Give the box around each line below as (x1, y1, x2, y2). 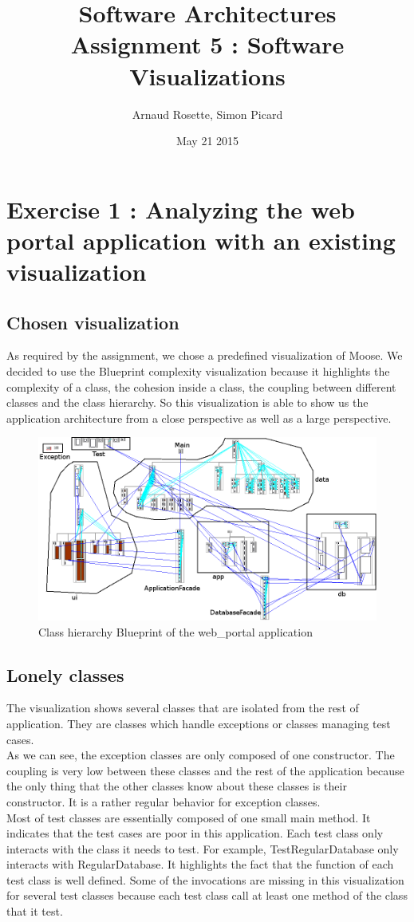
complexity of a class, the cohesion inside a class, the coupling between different (6, 378, 396, 395)
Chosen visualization (6, 309, 179, 334)
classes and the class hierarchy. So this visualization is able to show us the (6, 394, 369, 411)
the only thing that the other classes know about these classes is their (6, 778, 347, 794)
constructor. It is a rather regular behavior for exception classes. (6, 793, 321, 810)
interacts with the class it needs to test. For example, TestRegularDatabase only (6, 840, 399, 857)
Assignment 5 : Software (70, 28, 345, 61)
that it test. (6, 903, 63, 920)
